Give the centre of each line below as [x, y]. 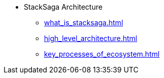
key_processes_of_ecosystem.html [102, 54]
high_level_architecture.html [91, 38]
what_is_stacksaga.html [84, 23]
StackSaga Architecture [63, 7]
